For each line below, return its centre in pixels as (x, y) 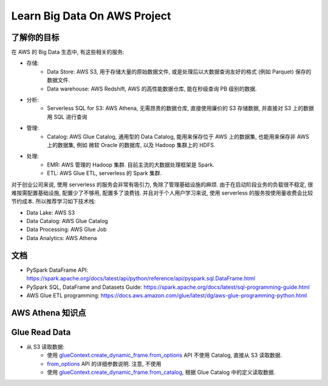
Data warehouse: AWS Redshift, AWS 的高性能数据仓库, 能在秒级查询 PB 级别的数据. (152, 89)
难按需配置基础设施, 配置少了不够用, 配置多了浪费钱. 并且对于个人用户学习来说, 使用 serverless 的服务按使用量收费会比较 (162, 193)
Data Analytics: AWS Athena (62, 238)
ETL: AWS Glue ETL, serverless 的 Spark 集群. (104, 173)
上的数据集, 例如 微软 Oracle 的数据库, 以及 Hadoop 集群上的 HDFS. (131, 145)
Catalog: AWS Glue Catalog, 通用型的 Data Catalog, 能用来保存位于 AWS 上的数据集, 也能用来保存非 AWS (178, 136)
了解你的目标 (35, 37)
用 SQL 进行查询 (67, 117)
